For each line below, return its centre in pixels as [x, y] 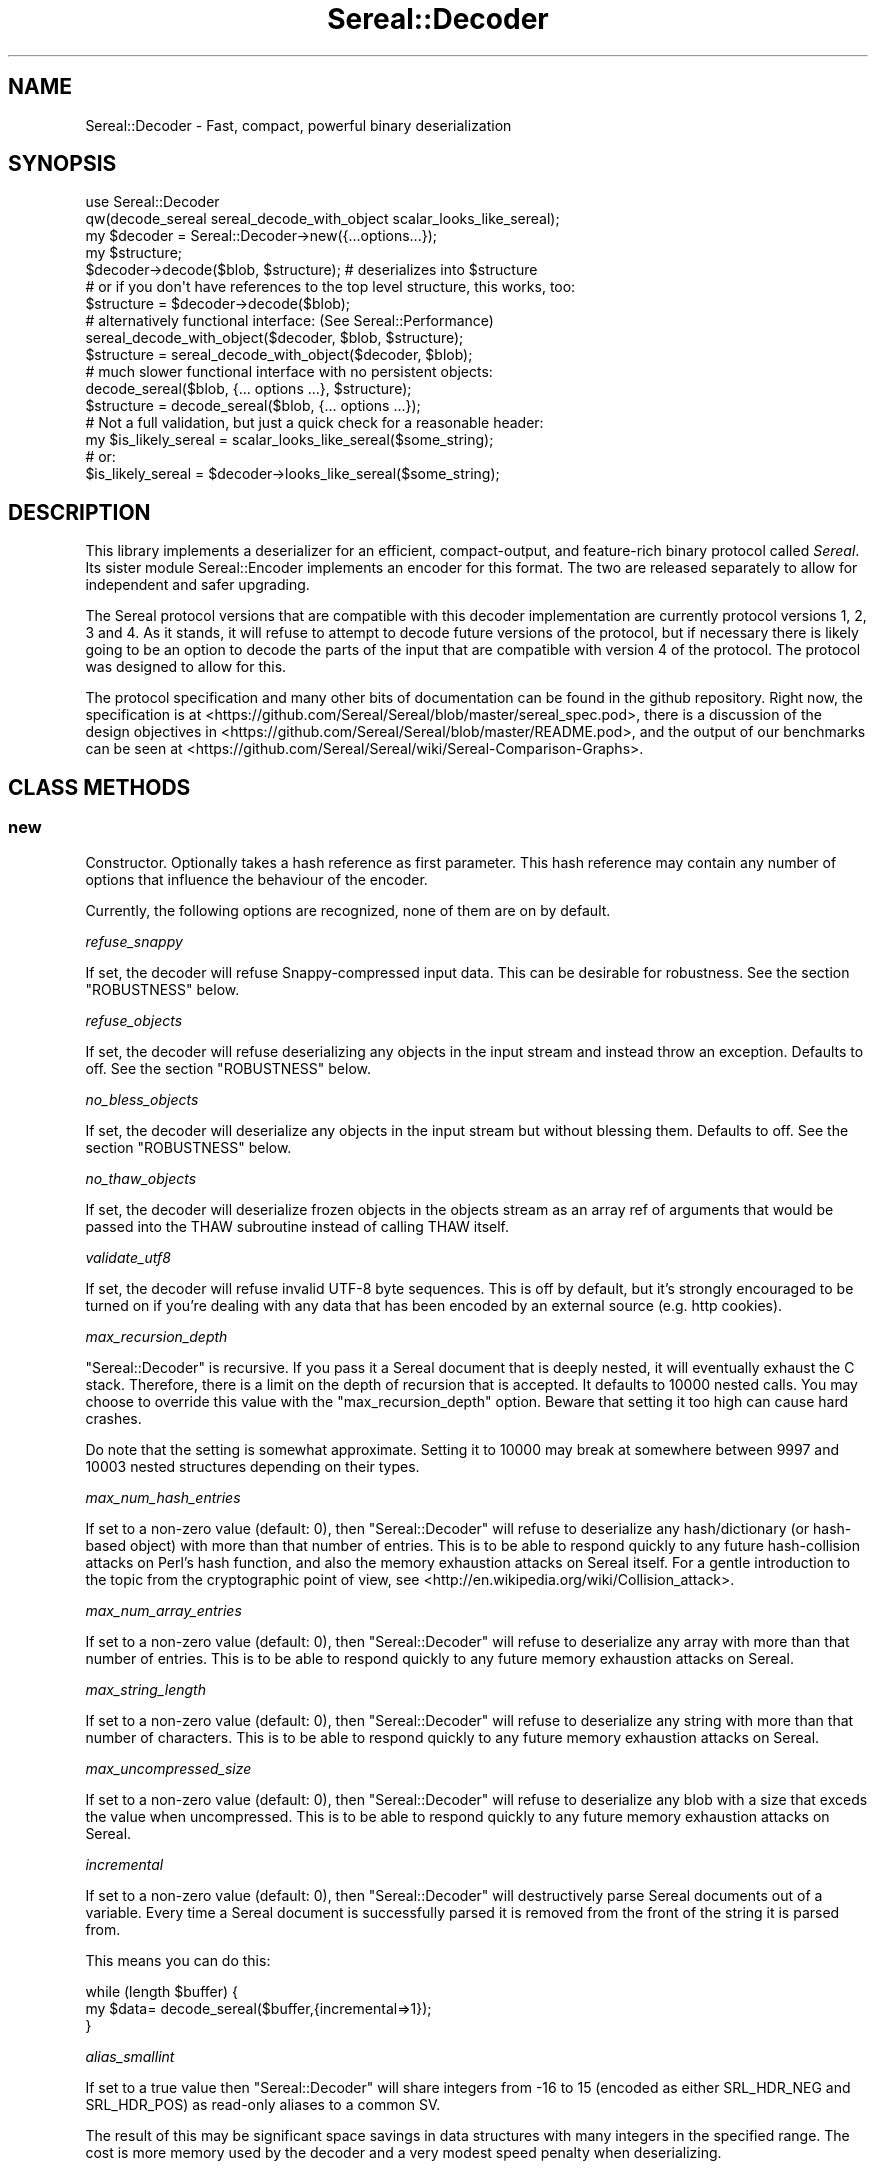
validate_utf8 [128, 1257]
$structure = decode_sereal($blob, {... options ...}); [253, 406]
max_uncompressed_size [168, 1768]
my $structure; [134, 253]
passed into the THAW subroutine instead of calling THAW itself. [297, 1226]
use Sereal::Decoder [152, 202]
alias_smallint [130, 2056]
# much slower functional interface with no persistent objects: [289, 372]
